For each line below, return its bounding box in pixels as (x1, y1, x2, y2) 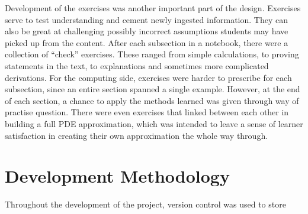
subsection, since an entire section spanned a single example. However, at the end (5, 83, 300, 95)
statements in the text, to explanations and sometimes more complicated (5, 59, 269, 72)
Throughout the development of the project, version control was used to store (5, 198, 286, 210)
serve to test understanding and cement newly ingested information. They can (5, 13, 288, 25)
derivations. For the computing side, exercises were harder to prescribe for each (5, 71, 292, 83)
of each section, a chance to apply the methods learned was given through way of (5, 94, 299, 106)
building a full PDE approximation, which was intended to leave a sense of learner (5, 117, 303, 129)
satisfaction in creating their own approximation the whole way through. (5, 129, 268, 141)
